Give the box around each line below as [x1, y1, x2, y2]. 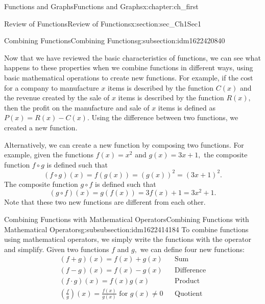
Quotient [174, 290, 203, 297]
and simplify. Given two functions [4, 243, 109, 254]
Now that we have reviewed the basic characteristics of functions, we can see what [4, 52, 261, 63]
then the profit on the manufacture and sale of [4, 102, 150, 113]
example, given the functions [4, 149, 94, 160]
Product [174, 277, 200, 285]
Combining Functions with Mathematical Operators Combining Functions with [4, 214, 249, 225]
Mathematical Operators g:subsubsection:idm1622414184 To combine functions [4, 224, 249, 234]
